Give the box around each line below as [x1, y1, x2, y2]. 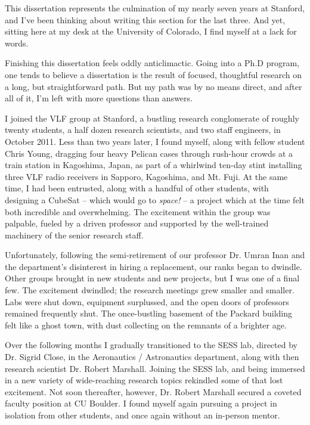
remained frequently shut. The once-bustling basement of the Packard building [5, 307, 293, 319]
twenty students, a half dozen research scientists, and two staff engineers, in [5, 123, 281, 136]
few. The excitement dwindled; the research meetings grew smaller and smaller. [5, 284, 294, 296]
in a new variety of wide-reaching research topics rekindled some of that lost [5, 374, 283, 386]
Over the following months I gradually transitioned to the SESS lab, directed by [5, 339, 297, 351]
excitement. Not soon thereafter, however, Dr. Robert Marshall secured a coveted [5, 385, 302, 398]
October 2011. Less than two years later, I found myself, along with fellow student [5, 135, 305, 147]
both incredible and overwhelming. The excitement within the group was [5, 205, 271, 218]
